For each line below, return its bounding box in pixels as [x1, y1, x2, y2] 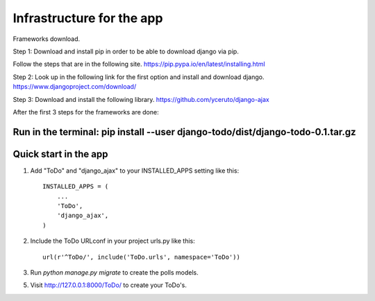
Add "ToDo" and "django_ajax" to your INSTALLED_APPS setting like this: [30, 166, 240, 175]
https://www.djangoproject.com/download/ [12, 83, 137, 91]
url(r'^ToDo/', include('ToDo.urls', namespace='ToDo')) [42, 253, 241, 261]
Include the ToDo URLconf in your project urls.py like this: [30, 237, 195, 246]
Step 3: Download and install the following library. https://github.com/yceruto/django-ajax [12, 95, 270, 103]
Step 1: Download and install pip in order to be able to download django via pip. [12, 47, 239, 55]
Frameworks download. [12, 35, 81, 43]
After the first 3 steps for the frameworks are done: [12, 108, 159, 116]
